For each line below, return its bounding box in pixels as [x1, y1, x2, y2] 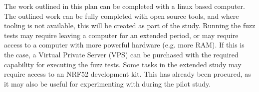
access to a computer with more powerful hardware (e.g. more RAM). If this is [4, 40, 245, 50]
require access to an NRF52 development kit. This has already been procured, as [4, 69, 251, 79]
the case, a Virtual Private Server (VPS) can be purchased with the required [4, 49, 239, 59]
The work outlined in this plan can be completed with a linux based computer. [4, 1, 245, 11]
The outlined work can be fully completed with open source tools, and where [4, 10, 239, 21]
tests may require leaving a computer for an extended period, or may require [4, 30, 239, 40]
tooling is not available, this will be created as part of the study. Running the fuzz [4, 20, 256, 31]
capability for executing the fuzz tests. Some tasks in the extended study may [4, 59, 242, 69]
